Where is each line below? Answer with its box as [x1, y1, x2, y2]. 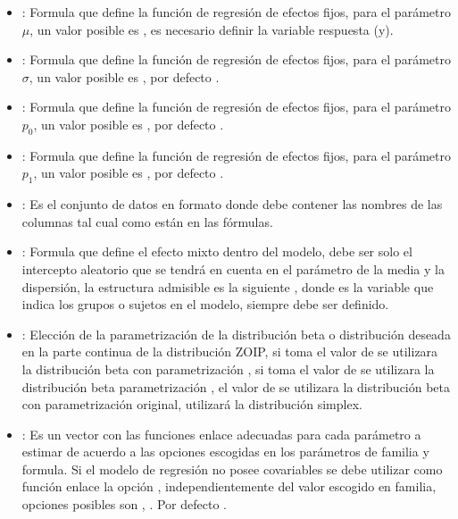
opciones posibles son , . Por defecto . [21, 495, 227, 514]
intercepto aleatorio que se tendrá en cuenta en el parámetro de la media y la [21, 259, 445, 278]
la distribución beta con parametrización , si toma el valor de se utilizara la [21, 359, 435, 378]
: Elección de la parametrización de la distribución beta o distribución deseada [21, 324, 451, 343]
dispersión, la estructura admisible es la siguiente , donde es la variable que [21, 277, 434, 296]
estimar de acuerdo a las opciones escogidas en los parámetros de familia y [21, 442, 429, 461]
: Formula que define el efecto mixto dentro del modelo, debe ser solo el [21, 242, 412, 261]
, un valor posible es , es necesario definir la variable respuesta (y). [29, 20, 394, 38]
